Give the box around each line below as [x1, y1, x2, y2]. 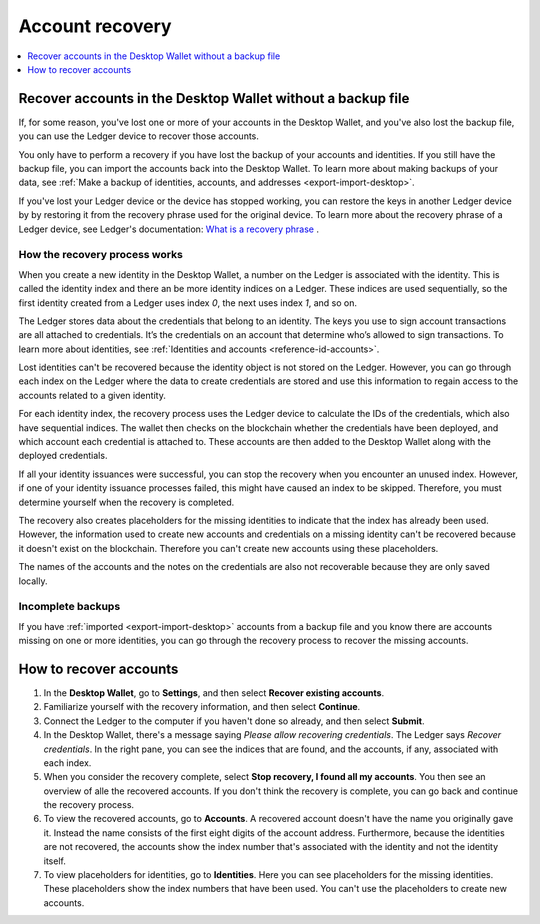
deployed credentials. [18, 450, 108, 462]
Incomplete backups [18, 600, 121, 614]
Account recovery [18, 15, 172, 37]
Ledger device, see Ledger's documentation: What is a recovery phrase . [18, 223, 320, 235]
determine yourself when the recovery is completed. [18, 496, 235, 508]
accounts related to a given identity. [18, 389, 167, 401]
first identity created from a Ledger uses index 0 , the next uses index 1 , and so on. [18, 296, 358, 309]
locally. [18, 575, 48, 587]
